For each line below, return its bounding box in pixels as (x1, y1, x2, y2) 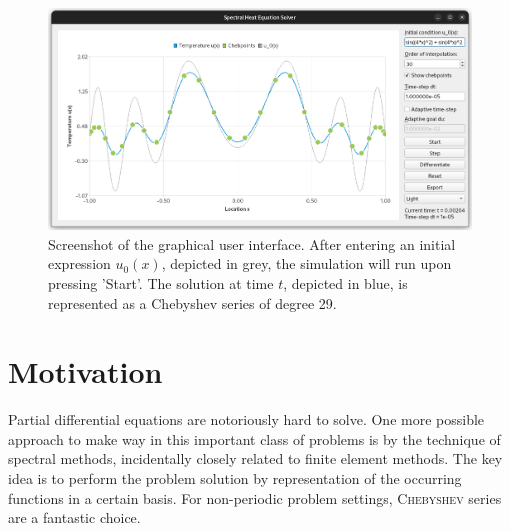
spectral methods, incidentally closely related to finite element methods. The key (8, 448, 503, 469)
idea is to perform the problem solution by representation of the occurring (8, 468, 462, 489)
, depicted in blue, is (283, 272, 408, 293)
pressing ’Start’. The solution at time (48, 272, 274, 293)
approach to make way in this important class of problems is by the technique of (8, 428, 501, 449)
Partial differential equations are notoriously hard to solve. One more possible (8, 409, 485, 430)
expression (48, 253, 111, 274)
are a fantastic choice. (8, 507, 141, 528)
